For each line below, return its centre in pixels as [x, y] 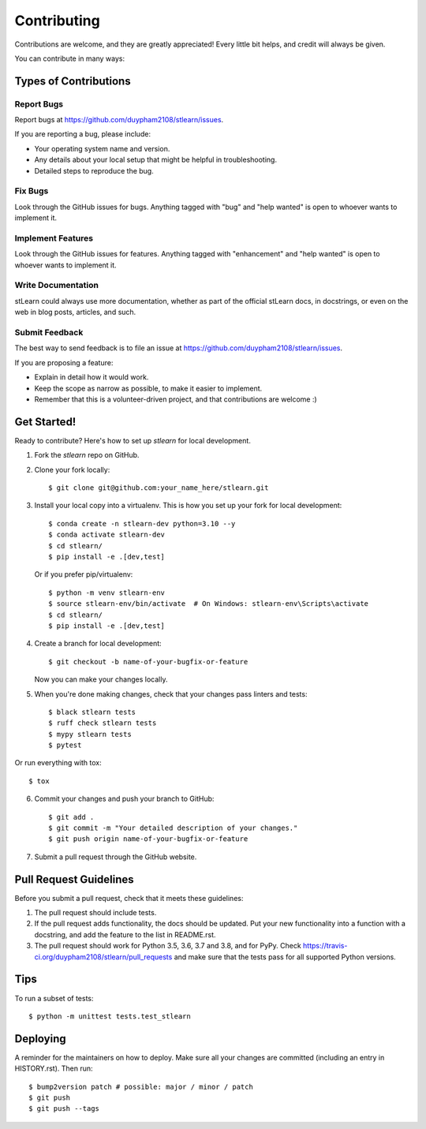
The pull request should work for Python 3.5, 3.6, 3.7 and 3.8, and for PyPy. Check [168, 946]
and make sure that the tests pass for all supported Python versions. [285, 957]
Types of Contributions [73, 81]
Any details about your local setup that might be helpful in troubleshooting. [156, 160]
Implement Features [54, 238]
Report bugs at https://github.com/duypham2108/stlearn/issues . [119, 120]
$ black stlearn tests [92, 712]
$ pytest [65, 745]
